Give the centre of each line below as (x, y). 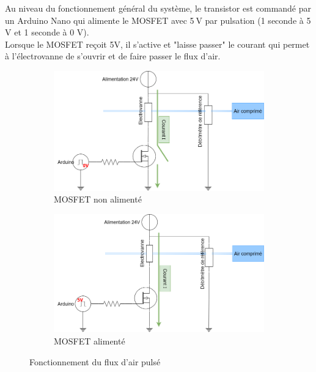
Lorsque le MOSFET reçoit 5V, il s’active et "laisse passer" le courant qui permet (157, 44)
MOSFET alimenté (90, 341)
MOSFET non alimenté (98, 199)
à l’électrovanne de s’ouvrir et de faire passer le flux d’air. (113, 56)
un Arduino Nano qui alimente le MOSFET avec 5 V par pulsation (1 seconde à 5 (158, 20)
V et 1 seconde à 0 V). (47, 32)
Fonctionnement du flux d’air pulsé (95, 361)
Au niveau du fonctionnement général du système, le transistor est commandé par (158, 8)
